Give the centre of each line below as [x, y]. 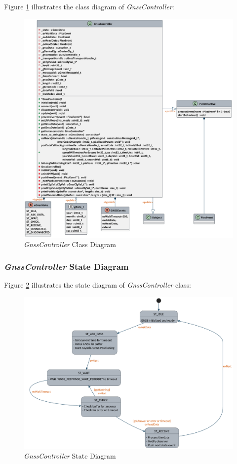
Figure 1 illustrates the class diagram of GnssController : [89, 6]
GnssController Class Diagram [70, 244]
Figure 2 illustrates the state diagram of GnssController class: [98, 285]
